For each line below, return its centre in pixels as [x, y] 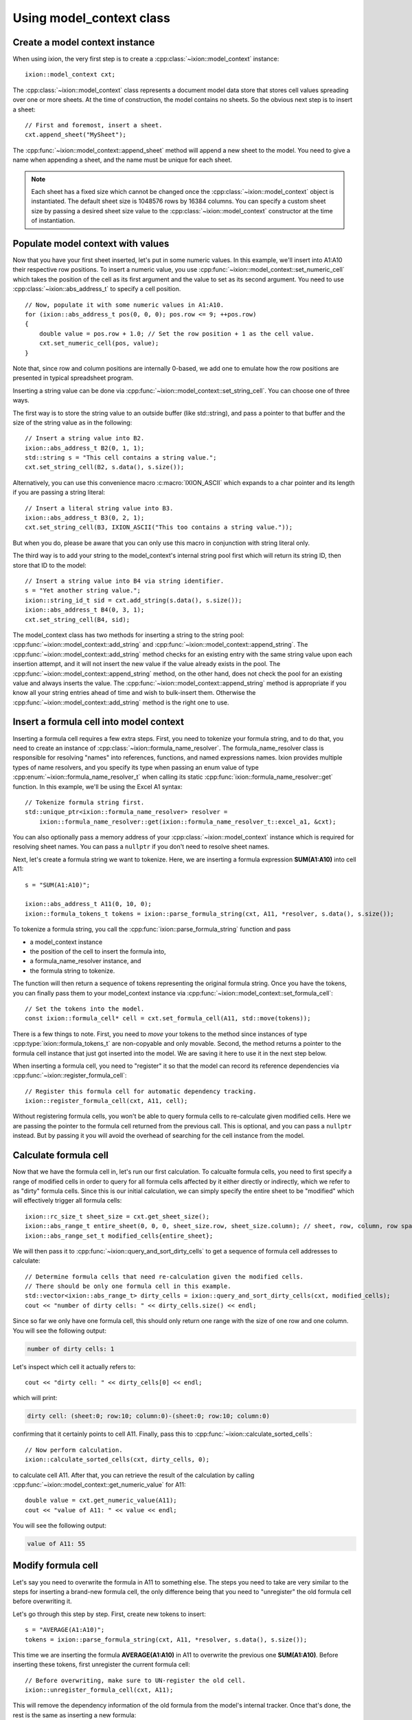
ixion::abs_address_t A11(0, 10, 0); [89, 904]
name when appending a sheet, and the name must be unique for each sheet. [123, 160]
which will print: [35, 1398]
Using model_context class [92, 18]
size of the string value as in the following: [72, 422]
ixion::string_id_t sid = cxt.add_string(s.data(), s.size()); [134, 600]
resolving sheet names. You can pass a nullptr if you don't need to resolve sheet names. [141, 847]
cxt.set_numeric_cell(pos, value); [99, 343]
